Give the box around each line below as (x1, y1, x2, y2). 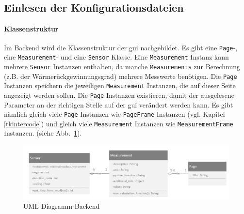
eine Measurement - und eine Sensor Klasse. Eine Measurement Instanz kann (4, 52, 229, 62)
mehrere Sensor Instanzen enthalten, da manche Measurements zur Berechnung (4, 61, 241, 71)
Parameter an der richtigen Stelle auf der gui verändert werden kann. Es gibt (4, 99, 233, 109)
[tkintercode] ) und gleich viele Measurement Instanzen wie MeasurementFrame (4, 118, 233, 128)
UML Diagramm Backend (23, 200, 100, 211)
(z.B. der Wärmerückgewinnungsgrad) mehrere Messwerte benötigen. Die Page (4, 71, 237, 81)
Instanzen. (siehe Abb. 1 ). (4, 128, 82, 138)
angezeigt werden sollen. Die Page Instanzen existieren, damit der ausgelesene (4, 90, 234, 100)
